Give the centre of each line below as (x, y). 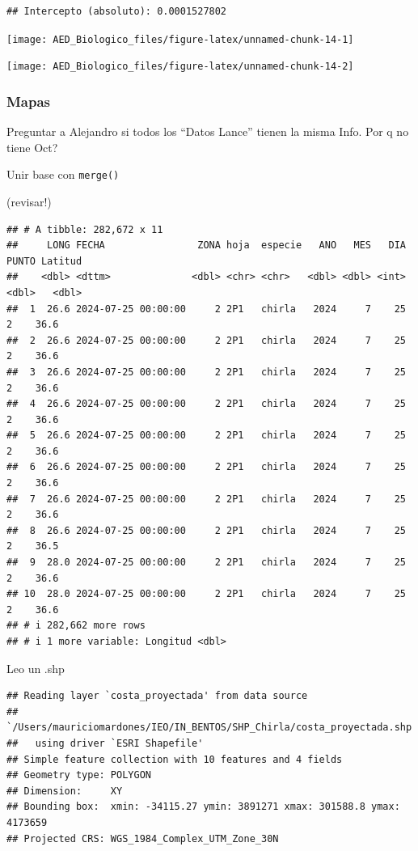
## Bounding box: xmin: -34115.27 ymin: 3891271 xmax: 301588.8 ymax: (203, 807)
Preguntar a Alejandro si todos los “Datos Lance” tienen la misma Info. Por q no (208, 131)
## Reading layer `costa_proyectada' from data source (157, 696)
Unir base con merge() (63, 174)
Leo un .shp (36, 668)
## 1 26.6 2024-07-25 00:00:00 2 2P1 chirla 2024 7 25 (206, 309)
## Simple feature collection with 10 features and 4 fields (175, 759)
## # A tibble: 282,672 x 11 (85, 229)
